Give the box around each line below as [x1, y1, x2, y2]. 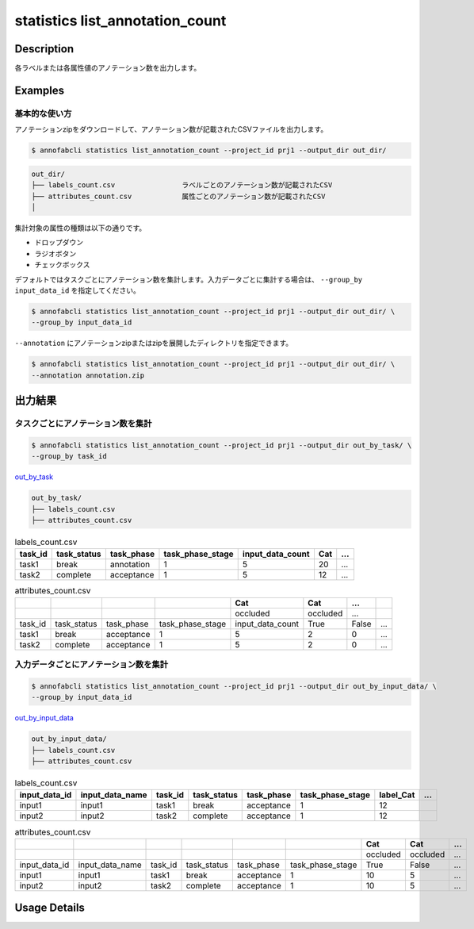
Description [14, 42, 75, 56]
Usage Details [14, 901, 85, 915]
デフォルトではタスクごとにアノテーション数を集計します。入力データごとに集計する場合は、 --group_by [14, 274, 363, 284]
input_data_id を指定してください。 [14, 286, 140, 295]
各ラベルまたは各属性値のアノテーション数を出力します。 [14, 63, 201, 73]
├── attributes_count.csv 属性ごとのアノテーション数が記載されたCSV [31, 191, 326, 201]
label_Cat [379, 789, 415, 800]
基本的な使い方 [14, 108, 72, 119]
